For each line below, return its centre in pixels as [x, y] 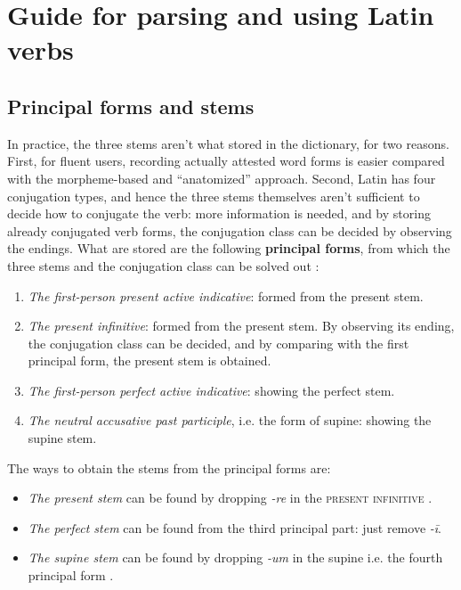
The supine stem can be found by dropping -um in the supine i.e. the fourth [235, 557]
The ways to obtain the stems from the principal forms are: [169, 467]
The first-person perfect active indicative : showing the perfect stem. [211, 390]
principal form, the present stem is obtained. [150, 361]
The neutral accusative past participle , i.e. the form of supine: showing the [230, 420]
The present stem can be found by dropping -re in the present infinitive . [230, 498]
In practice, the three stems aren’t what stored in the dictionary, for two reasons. [228, 143]
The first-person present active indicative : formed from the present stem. [226, 295]
